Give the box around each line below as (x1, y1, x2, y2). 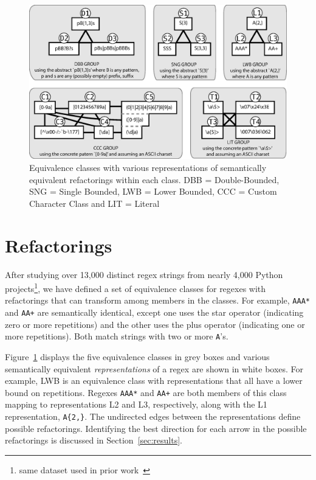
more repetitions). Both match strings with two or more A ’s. (5, 330, 228, 343)
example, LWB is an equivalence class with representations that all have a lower (5, 374, 303, 387)
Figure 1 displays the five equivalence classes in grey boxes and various (5, 350, 270, 363)
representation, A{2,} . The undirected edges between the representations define (5, 409, 301, 422)
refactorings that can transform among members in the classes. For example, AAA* (5, 294, 310, 307)
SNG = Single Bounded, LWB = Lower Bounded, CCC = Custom (29, 185, 277, 198)
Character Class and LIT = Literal (29, 197, 160, 209)
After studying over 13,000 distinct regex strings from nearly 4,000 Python (5, 268, 283, 280)
